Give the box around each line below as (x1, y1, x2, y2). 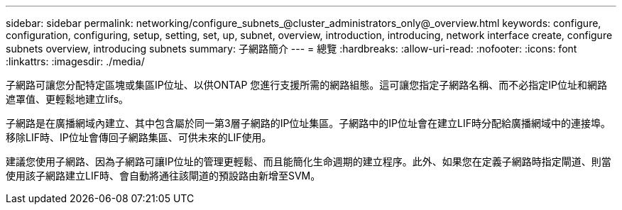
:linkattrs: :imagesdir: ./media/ (6, 55, 145, 67)
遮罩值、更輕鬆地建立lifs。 (6, 93, 129, 105)
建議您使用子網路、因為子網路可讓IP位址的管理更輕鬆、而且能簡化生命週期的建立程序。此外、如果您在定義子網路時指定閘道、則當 (6, 155, 611, 167)
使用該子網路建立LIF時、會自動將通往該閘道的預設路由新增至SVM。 (6, 170, 321, 182)
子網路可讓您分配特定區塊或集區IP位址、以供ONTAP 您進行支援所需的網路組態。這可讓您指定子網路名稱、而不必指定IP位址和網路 (6, 79, 608, 91)
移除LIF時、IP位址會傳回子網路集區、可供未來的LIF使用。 (6, 131, 272, 143)
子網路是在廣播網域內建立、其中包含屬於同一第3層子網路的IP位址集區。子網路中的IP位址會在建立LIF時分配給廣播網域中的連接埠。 (6, 117, 611, 129)
